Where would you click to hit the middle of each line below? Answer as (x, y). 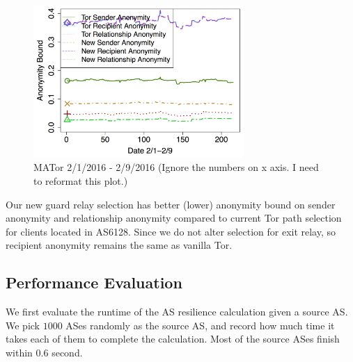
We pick (23, 325)
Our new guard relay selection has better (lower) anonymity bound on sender (171, 204)
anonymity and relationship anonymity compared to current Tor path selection (174, 218)
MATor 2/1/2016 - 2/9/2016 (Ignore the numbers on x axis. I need (176, 167)
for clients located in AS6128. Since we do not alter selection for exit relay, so (171, 231)
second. (67, 352)
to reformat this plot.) (81, 180)
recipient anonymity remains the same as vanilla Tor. (119, 245)
